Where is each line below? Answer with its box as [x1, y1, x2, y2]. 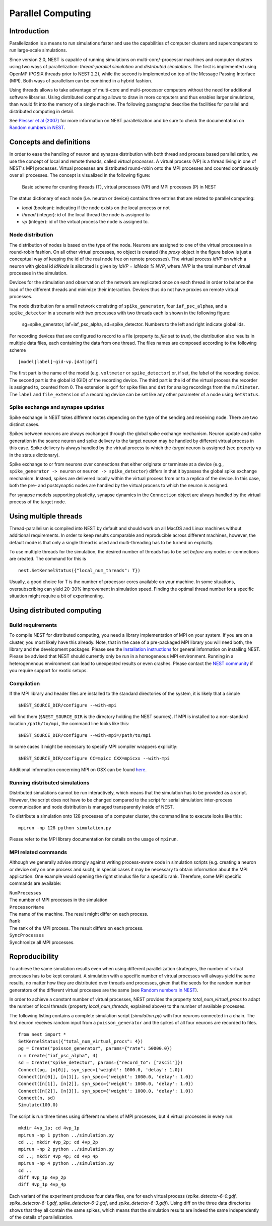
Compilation [9, 680, 40, 687]
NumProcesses [9, 890, 42, 895]
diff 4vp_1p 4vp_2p [18, 1175, 66, 1180]
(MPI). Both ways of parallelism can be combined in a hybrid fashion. [9, 78, 153, 84]
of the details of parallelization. [9, 1214, 74, 1220]
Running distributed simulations [9, 779, 90, 786]
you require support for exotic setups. [9, 668, 88, 674]
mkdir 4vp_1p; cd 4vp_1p [18, 1125, 80, 1131]
